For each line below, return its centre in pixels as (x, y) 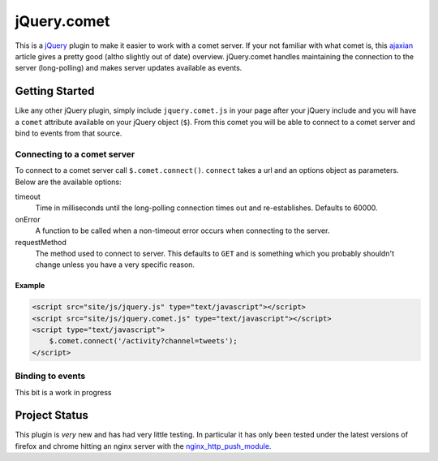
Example (30, 286)
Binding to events (50, 376)
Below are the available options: (68, 182)
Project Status (52, 415)
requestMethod (41, 242)
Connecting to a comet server (75, 154)
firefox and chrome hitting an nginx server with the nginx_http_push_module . (143, 446)
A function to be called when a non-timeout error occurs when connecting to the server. (182, 230)
